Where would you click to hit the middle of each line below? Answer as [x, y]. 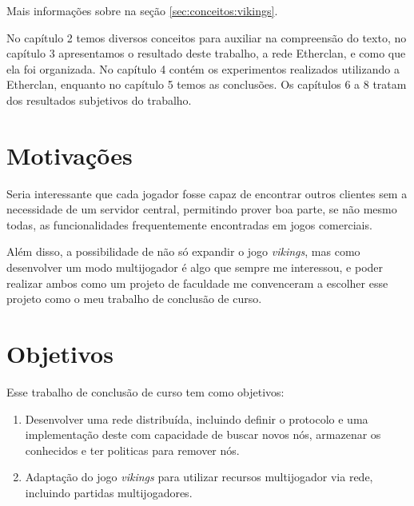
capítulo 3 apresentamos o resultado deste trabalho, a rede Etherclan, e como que [206, 53]
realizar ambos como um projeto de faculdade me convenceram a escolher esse [197, 283]
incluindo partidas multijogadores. [109, 492]
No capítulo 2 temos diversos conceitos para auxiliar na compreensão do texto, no [207, 37]
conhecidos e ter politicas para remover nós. [132, 450]
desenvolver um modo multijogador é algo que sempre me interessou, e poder [195, 267]
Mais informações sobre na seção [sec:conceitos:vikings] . [142, 10]
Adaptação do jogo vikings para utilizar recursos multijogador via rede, [199, 477]
